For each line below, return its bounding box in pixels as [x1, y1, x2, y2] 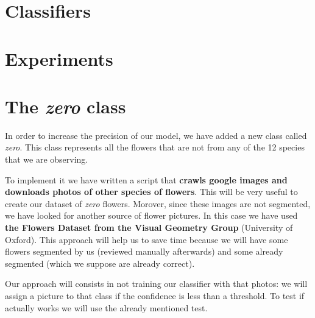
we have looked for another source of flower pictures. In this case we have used [5, 209, 298, 222]
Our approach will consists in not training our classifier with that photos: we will [5, 277, 308, 290]
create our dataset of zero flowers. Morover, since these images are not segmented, [5, 197, 311, 210]
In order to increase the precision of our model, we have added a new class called [5, 129, 307, 141]
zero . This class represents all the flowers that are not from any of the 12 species [5, 141, 305, 154]
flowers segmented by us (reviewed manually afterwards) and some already [5, 245, 283, 258]
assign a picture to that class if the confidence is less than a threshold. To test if [5, 289, 305, 302]
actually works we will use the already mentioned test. [5, 301, 208, 314]
